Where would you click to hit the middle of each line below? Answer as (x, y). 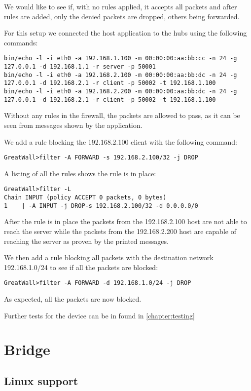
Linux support (41, 380)
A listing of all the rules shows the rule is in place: (80, 173)
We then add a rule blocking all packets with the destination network (109, 257)
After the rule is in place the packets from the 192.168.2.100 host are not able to (125, 221)
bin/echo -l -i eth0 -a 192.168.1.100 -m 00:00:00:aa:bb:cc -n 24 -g (121, 59)
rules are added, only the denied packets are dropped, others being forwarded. (122, 16)
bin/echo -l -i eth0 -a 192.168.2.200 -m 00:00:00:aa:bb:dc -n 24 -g (121, 91)
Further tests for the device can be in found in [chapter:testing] (99, 315)
